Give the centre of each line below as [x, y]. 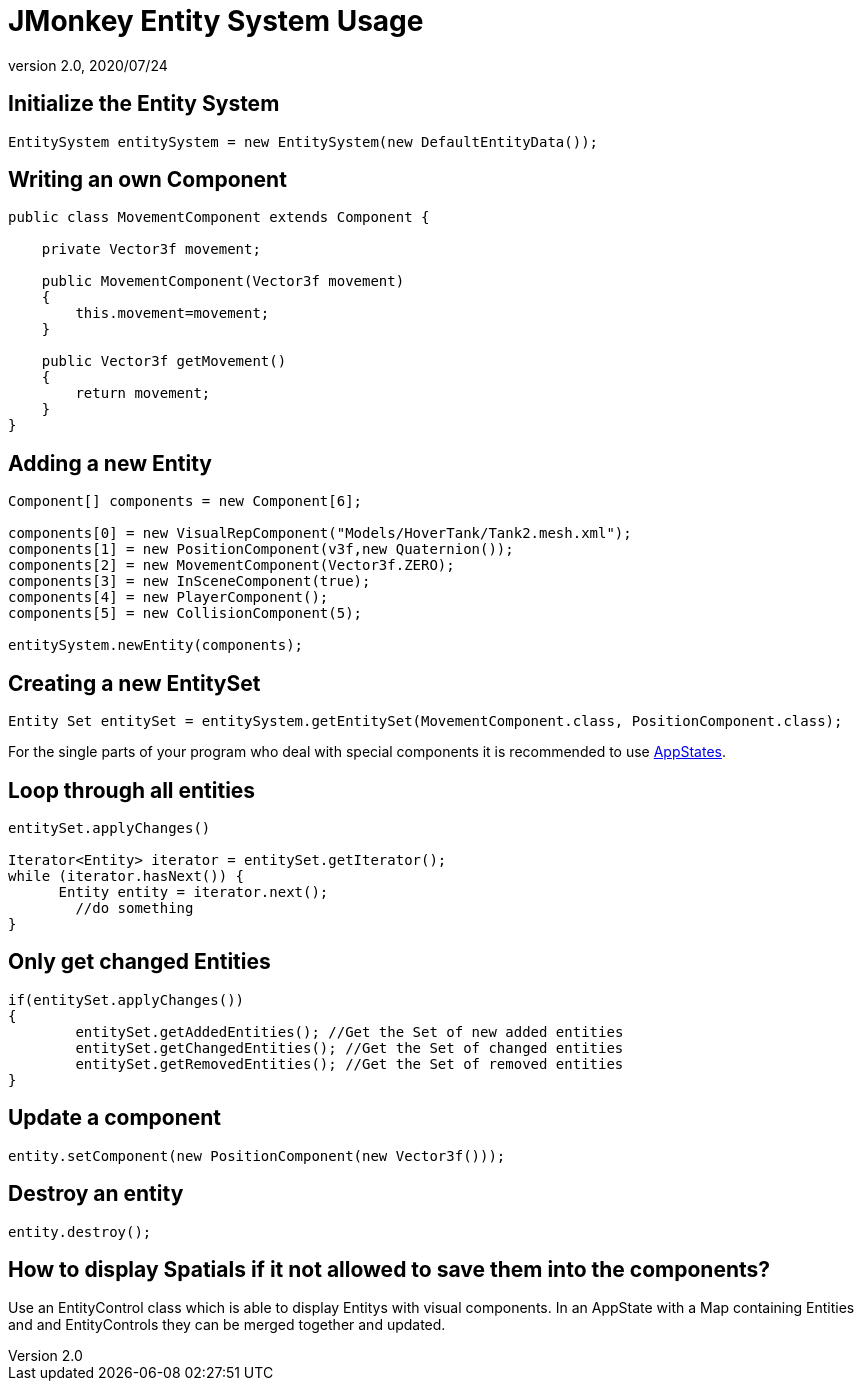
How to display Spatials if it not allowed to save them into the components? [389, 1269]
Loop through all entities [132, 790]
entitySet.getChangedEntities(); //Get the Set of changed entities [349, 1047]
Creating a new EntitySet [134, 683]
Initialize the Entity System [144, 104]
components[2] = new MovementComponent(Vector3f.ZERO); [231, 565]
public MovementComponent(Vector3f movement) [223, 281]
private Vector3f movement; [151, 249]
